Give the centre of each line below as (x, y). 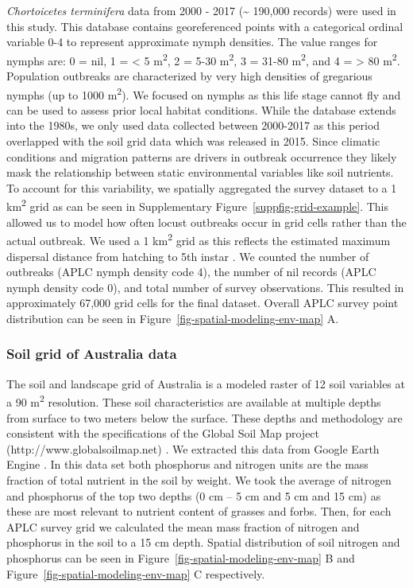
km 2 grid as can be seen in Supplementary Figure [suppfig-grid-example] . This (197, 205)
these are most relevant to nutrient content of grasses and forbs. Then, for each (199, 511)
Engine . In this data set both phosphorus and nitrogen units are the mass (187, 464)
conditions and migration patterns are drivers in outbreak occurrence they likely (202, 156)
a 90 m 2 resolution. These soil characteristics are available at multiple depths (194, 401)
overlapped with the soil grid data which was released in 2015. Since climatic (193, 141)
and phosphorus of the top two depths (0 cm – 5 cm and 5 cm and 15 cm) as (194, 495)
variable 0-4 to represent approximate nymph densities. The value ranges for (192, 42)
